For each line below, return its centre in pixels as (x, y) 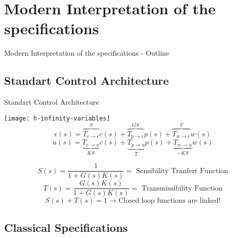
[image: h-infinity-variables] (57, 118)
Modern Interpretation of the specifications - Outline (87, 53)
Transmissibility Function (182, 188)
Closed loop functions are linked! (169, 201)
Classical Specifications (66, 227)
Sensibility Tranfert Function (182, 171)
